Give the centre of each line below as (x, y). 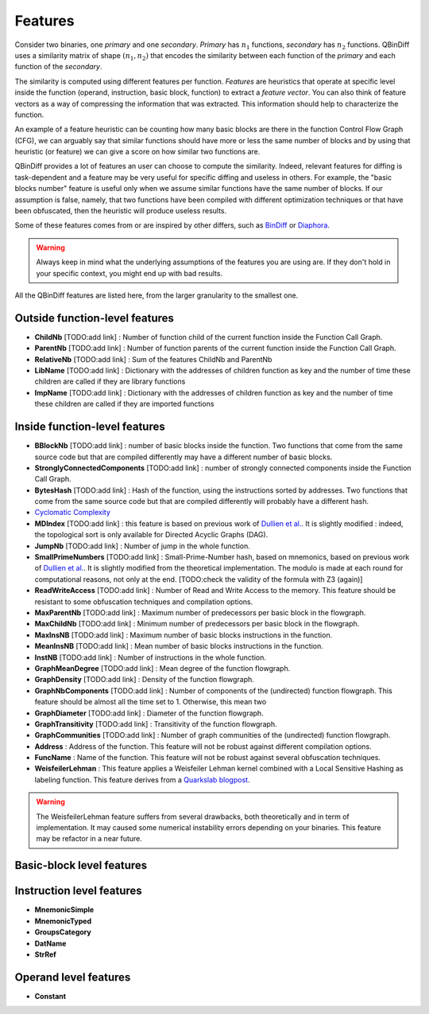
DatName (50, 943)
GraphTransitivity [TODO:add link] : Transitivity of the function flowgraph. (156, 723)
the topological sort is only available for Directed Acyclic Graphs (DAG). (151, 535)
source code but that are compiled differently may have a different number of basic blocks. (184, 457)
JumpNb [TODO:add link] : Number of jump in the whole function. (142, 546)
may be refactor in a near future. (89, 839)
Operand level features (73, 977)
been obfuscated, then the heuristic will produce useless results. (121, 211)
